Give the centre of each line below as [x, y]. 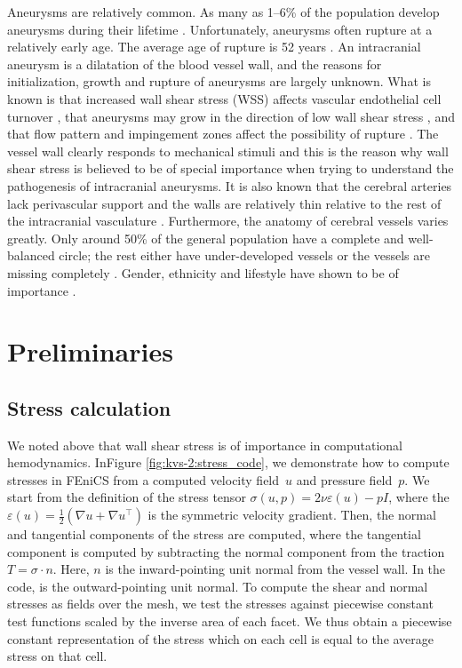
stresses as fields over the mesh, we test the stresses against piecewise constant [220, 604]
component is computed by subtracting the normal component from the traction [226, 551]
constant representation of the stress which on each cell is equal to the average [221, 638]
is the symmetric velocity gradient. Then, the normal [292, 515]
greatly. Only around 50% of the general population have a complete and [206, 238]
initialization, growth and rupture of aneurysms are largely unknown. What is [219, 81]
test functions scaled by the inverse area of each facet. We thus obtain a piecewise [230, 621]
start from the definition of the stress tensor [127, 497]
